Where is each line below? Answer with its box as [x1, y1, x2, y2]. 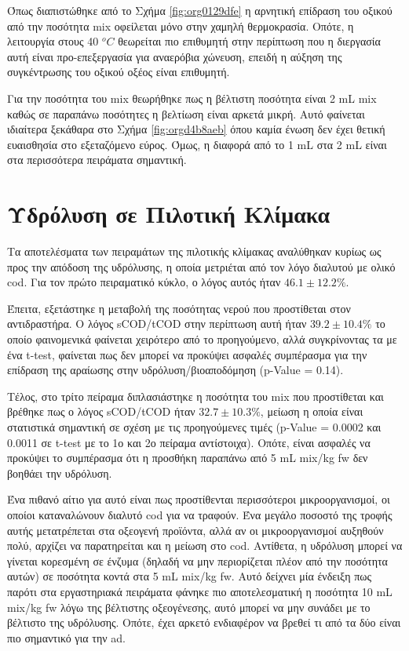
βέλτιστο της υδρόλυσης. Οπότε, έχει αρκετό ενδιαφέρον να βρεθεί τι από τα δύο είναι [7, 614, 401, 631]
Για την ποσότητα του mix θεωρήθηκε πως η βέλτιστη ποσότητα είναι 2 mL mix [7, 89, 377, 106]
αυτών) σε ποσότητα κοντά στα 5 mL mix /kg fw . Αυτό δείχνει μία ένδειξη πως [7, 568, 371, 584]
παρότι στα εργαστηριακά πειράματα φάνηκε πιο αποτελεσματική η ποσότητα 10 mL [7, 583, 393, 599]
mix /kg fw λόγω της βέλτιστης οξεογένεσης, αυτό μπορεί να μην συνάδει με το [7, 598, 371, 615]
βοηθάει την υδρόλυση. [7, 464, 112, 481]
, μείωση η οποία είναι [260, 403, 363, 420]
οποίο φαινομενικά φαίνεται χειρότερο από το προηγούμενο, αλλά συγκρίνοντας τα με [7, 331, 397, 347]
